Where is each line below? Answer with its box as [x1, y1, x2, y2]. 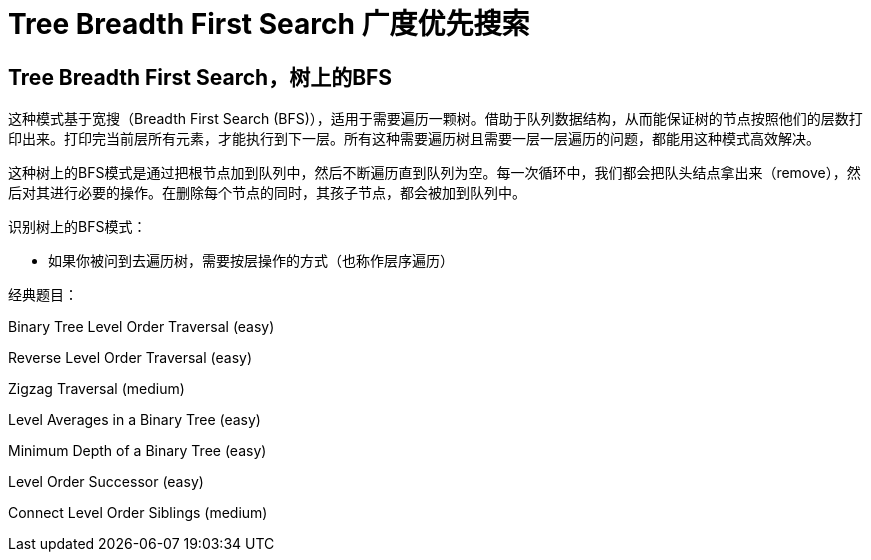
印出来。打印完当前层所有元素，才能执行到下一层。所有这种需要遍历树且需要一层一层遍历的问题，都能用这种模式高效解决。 [8, 130, 820, 148]
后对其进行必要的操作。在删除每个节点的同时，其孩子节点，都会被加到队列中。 [8, 184, 526, 202]
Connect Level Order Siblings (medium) [8, 504, 268, 522]
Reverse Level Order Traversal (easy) [8, 349, 253, 367]
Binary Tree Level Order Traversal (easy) [8, 318, 275, 336]
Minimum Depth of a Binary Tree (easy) [8, 442, 267, 460]
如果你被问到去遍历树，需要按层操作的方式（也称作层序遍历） [48, 252, 454, 270]
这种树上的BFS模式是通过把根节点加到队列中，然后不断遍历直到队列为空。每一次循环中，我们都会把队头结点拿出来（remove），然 [8, 164, 861, 182]
